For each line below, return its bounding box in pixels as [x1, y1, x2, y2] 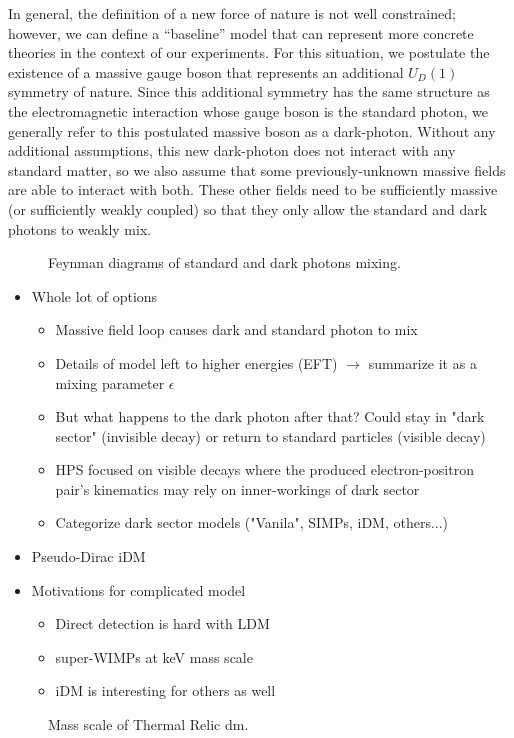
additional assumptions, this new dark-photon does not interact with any [8, 140, 456, 161]
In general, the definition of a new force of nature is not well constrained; [8, 3, 456, 23]
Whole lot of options [31, 285, 158, 306]
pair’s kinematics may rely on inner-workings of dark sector [55, 478, 420, 499]
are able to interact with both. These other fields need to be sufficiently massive [8, 179, 498, 200]
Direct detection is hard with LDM [55, 613, 270, 634]
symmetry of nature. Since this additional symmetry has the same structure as [8, 81, 490, 102]
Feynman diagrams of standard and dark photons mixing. [48, 252, 401, 273]
